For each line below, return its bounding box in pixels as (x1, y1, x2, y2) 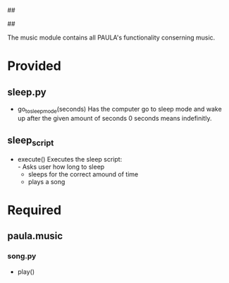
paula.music (7, 230, 63, 242)
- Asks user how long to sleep (17, 162, 105, 171)
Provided (7, 58, 61, 74)
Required (7, 202, 62, 218)
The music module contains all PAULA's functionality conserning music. (7, 33, 216, 42)
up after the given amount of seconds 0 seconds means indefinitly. (17, 114, 212, 122)
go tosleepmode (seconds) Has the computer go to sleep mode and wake (17, 105, 222, 115)
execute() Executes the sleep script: (17, 155, 123, 163)
